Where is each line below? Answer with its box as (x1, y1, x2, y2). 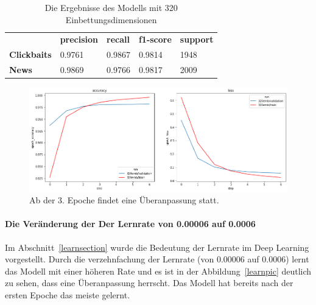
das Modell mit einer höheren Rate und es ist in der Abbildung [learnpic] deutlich (5, 264, 312, 277)
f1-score (138, 33, 172, 46)
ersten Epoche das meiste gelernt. (5, 289, 130, 301)
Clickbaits (9, 48, 52, 61)
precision (60, 33, 99, 46)
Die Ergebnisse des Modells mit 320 (44, 1, 178, 13)
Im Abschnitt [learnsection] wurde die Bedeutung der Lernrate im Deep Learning (5, 240, 309, 253)
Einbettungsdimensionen (65, 13, 157, 26)
